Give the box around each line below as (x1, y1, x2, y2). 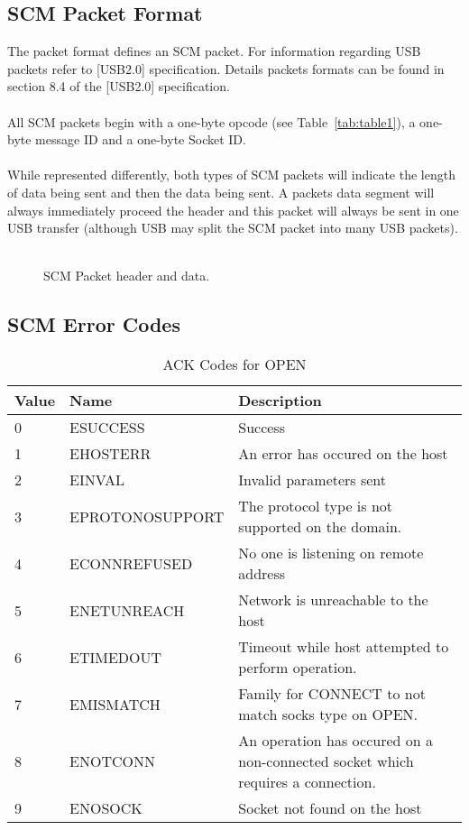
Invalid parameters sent (238, 469, 387, 491)
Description (238, 390, 322, 411)
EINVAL (69, 469, 124, 491)
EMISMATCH (69, 693, 161, 715)
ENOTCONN (69, 751, 155, 772)
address (238, 563, 286, 585)
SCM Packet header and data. (43, 266, 210, 285)
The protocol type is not (238, 495, 393, 517)
